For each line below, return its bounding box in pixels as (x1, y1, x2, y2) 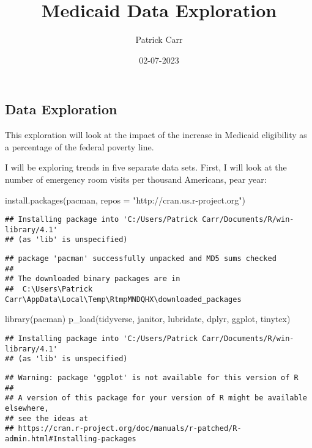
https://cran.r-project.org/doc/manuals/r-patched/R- (18, 424, 242, 433)
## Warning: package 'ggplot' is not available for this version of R (5, 373, 299, 382)
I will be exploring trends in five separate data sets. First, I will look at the (5, 161, 287, 174)
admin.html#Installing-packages (5, 434, 136, 443)
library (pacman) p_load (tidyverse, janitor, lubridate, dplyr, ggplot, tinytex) (5, 312, 291, 325)
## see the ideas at (5, 414, 89, 423)
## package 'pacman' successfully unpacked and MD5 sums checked (5, 254, 277, 263)
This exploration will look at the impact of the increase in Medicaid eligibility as (5, 128, 307, 141)
